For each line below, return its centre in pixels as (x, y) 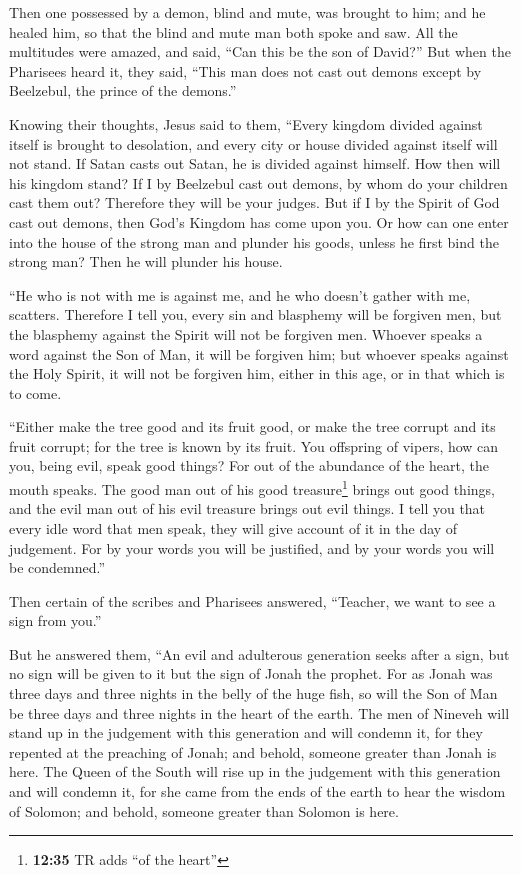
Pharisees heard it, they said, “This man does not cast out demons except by (245, 70)
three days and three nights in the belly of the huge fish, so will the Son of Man (253, 693)
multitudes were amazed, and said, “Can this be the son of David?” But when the (260, 51)
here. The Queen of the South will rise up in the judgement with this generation (255, 771)
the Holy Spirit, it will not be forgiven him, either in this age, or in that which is (257, 373)
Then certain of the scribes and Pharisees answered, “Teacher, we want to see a (252, 600)
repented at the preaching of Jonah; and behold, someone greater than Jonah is (253, 751)
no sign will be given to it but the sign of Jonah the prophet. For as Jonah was (251, 673)
